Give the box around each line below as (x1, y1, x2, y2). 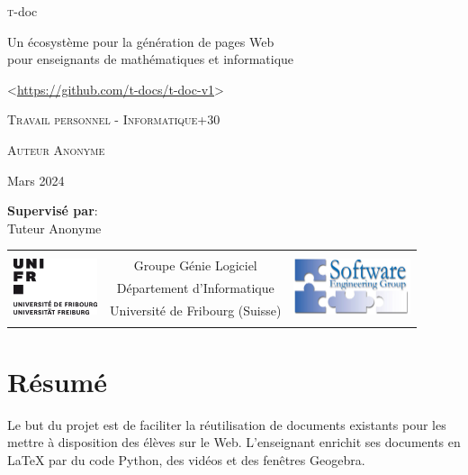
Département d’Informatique (116, 279, 274, 297)
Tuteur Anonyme (7, 218, 102, 237)
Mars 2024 (7, 170, 65, 189)
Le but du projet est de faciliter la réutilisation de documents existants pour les (7, 415, 446, 434)
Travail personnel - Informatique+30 (7, 110, 220, 129)
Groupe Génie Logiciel (133, 256, 257, 275)
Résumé (7, 362, 108, 399)
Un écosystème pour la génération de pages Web (7, 32, 274, 50)
